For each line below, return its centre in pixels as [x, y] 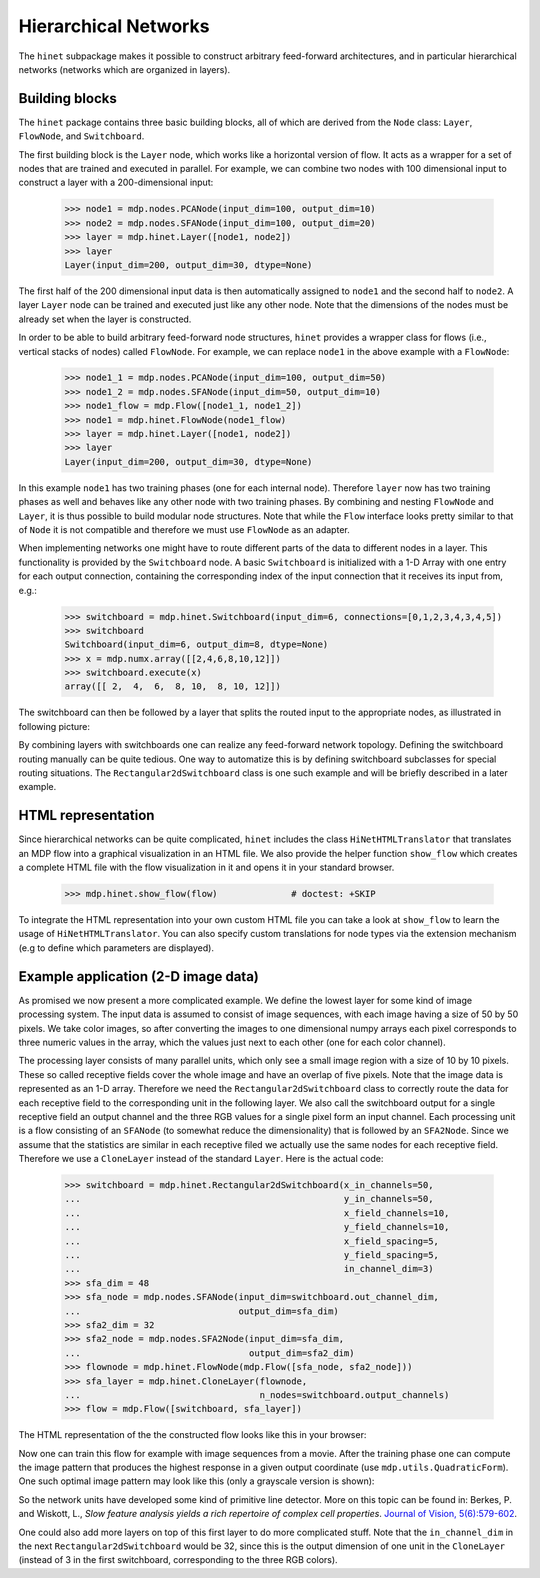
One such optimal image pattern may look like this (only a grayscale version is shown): [196, 1481]
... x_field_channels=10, [257, 1213]
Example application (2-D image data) [139, 976]
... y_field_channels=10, [257, 1227]
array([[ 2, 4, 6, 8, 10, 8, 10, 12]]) [173, 686]
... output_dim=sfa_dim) [201, 1311]
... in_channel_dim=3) [249, 1269]
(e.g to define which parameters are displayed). [116, 947]
